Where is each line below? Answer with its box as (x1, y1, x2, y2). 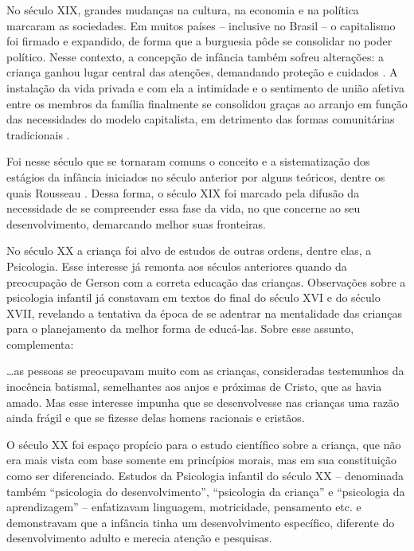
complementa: (6, 335, 74, 352)
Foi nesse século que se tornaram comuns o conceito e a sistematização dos (6, 153, 370, 170)
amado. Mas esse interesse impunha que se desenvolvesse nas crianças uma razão (6, 393, 400, 410)
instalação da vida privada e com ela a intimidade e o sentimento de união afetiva (6, 79, 404, 96)
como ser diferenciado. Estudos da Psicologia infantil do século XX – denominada (6, 467, 404, 484)
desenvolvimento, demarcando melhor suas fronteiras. (6, 215, 266, 232)
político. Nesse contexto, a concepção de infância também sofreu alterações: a (6, 48, 384, 64)
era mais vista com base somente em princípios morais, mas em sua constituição (6, 451, 396, 468)
